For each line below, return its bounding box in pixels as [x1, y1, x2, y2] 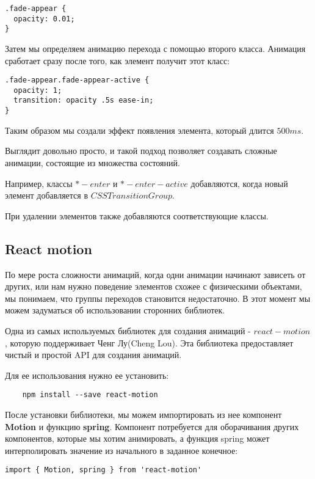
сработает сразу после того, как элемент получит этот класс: [5, 54, 230, 67]
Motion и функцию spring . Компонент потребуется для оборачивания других [5, 420, 299, 433]
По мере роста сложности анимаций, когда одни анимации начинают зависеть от [5, 268, 306, 280]
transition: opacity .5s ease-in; [13, 96, 154, 105]
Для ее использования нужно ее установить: [5, 368, 169, 381]
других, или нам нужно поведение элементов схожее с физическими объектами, [5, 280, 302, 293]
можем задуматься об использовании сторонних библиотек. [5, 304, 225, 316]
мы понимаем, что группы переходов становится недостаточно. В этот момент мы [5, 291, 311, 304]
